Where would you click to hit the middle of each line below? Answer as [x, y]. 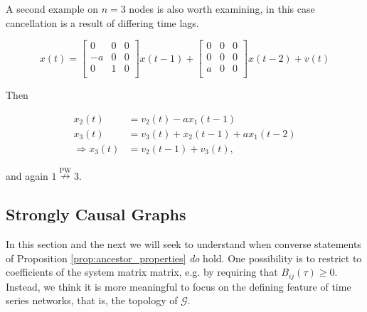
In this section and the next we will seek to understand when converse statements [183, 244]
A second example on [52, 9]
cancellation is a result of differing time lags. [102, 22]
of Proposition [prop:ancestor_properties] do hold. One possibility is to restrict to [184, 258]
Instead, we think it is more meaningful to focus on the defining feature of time [179, 286]
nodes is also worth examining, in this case [222, 9]
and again [27, 176]
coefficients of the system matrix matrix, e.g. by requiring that [142, 272]
